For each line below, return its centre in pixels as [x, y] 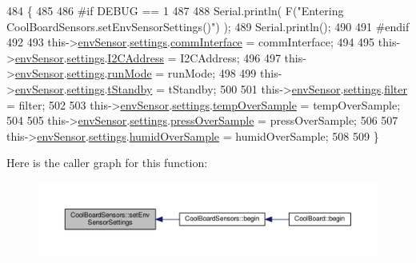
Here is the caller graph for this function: [107, 163]
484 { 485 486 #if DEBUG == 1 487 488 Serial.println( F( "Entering [175, 10]
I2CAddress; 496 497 [230, 57]
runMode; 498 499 [212, 73]
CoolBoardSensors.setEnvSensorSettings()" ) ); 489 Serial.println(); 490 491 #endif [208, 26]
